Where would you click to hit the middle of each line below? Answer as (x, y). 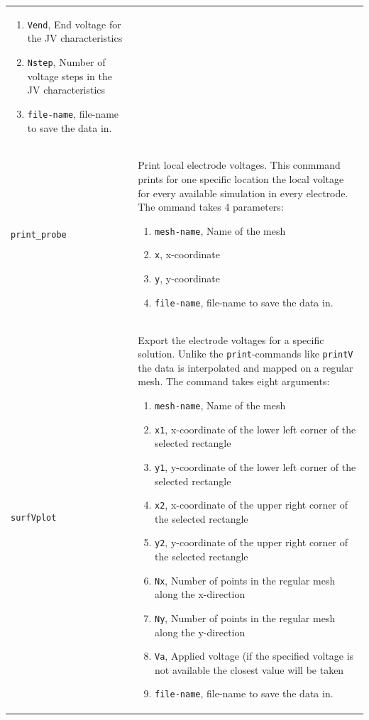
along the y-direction (200, 632)
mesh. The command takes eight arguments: (234, 381)
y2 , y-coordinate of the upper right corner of (252, 542)
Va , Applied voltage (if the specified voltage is (254, 656)
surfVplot (34, 518)
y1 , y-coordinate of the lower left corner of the (255, 466)
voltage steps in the (70, 76)
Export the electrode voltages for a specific (231, 339)
